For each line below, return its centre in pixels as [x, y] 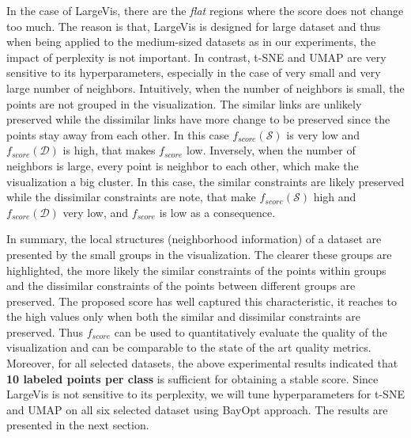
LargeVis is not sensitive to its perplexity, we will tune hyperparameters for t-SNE [205, 394]
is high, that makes [109, 150]
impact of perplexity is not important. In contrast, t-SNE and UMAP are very [196, 57]
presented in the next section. [78, 425]
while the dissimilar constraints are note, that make [131, 197]
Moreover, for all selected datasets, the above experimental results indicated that [202, 363]
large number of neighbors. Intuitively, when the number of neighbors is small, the [205, 88]
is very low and [323, 134]
